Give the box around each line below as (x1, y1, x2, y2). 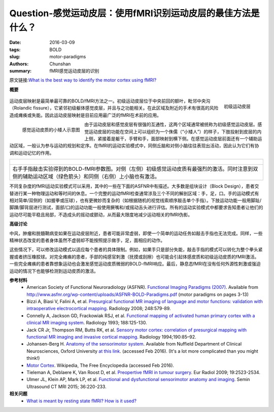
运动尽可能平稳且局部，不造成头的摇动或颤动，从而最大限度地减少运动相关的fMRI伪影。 (9, 211, 193, 217)
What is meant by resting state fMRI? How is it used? (26, 398, 137, 404)
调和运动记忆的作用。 (9, 149, 54, 156)
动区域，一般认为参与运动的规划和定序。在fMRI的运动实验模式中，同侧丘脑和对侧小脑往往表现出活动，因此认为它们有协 (9, 142, 259, 149)
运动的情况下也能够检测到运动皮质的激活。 (9, 268, 98, 274)
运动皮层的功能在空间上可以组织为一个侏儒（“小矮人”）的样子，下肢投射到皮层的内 (88, 128, 262, 134)
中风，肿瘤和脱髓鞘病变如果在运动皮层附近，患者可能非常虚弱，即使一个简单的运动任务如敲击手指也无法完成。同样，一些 (9, 230, 263, 236)
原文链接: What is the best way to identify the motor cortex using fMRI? (9, 77, 157, 83)
